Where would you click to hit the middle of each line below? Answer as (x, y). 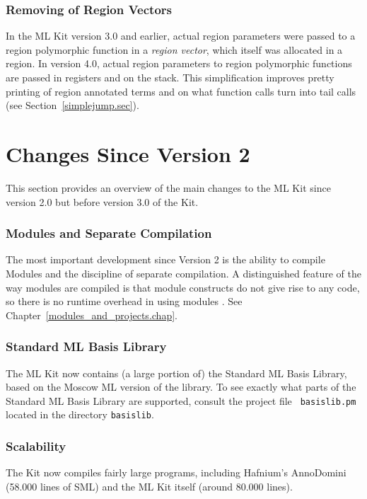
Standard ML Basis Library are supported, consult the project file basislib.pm (181, 400)
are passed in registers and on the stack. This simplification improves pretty (170, 77)
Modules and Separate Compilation (109, 233)
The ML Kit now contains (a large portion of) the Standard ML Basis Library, (176, 373)
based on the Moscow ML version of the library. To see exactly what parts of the (181, 387)
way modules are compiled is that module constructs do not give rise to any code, (183, 287)
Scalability (36, 446)
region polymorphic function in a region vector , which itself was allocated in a (174, 49)
